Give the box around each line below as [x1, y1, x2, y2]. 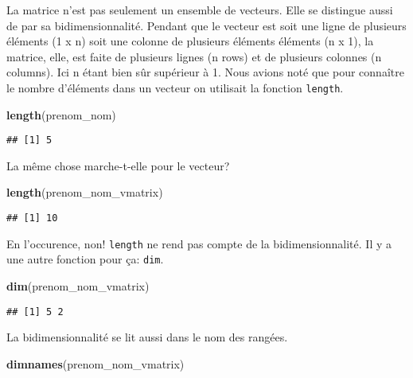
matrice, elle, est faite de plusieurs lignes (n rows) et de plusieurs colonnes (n [6, 48, 382, 64]
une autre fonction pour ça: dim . [6, 251, 164, 267]
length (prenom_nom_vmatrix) [6, 184, 163, 201]
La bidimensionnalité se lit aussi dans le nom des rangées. [6, 329, 288, 345]
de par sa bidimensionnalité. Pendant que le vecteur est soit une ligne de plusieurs [6, 17, 407, 33]
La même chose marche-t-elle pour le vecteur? [6, 157, 230, 173]
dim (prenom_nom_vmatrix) [6, 278, 150, 294]
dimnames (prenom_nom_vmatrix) [6, 355, 185, 372]
